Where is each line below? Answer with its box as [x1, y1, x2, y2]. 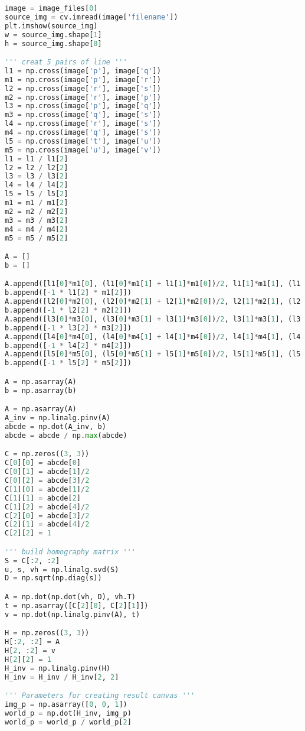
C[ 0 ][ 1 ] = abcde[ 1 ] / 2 [5, 467, 90, 476]
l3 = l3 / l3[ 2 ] [5, 172, 68, 181]
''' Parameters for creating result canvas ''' [5, 691, 195, 700]
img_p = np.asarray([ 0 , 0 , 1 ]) [5, 700, 127, 709]
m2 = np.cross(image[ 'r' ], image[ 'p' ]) [5, 93, 161, 102]
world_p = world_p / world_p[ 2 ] [5, 717, 132, 726]
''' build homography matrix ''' [5, 547, 136, 556]
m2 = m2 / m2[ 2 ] [5, 207, 68, 216]
